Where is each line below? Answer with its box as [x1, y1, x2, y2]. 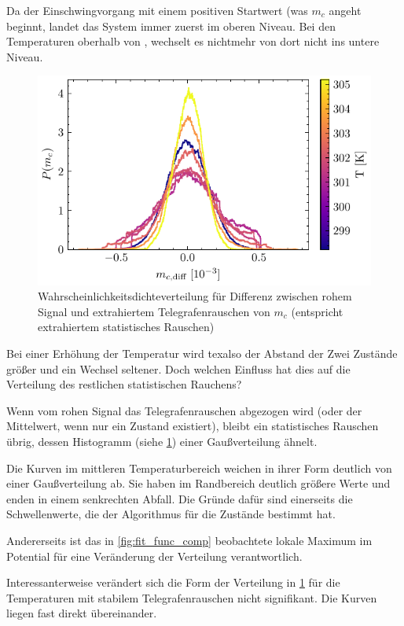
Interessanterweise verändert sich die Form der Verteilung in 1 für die [6, 574, 340, 591]
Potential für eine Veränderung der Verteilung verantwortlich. [6, 547, 303, 564]
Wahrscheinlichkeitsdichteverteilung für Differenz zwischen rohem [38, 288, 352, 304]
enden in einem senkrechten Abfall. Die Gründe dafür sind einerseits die [6, 490, 353, 506]
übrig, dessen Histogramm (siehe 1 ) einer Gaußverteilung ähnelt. [6, 433, 318, 449]
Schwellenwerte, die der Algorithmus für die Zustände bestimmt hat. [6, 506, 336, 522]
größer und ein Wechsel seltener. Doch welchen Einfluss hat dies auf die [6, 360, 351, 377]
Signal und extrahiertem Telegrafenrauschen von [38, 303, 270, 319]
